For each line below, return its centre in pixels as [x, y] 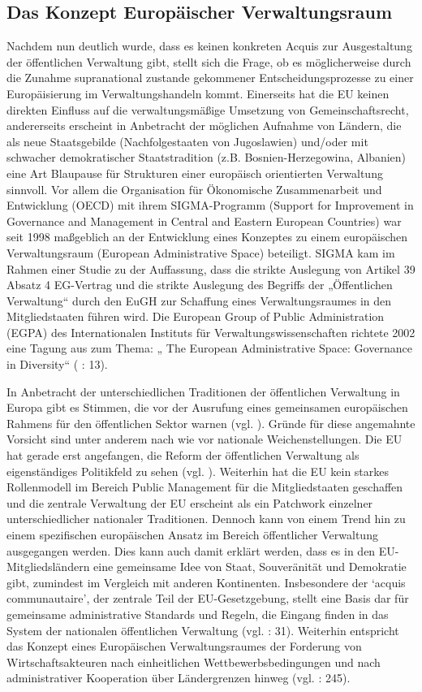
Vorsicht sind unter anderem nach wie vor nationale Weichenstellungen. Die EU [205, 439]
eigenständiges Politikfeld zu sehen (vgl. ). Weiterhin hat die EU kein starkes [198, 471]
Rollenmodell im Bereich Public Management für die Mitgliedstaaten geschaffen [205, 487]
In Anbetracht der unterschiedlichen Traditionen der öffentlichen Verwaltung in [203, 391]
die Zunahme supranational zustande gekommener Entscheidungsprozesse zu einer [210, 78]
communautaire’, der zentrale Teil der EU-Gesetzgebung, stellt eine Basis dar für [208, 598]
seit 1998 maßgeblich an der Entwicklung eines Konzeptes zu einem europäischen [207, 237]
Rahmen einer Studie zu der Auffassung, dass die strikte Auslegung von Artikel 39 [211, 268]
